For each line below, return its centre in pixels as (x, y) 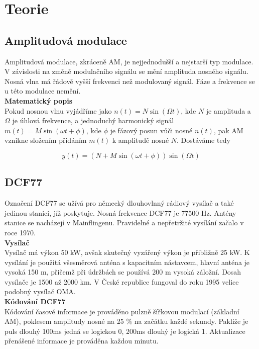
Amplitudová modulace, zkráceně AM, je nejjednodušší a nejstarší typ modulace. (129, 61)
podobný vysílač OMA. (40, 291)
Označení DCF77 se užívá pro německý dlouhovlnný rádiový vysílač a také (119, 203)
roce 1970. (20, 232)
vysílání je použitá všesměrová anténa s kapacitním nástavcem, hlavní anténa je (127, 262)
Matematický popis (38, 100)
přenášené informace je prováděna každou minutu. (82, 341)
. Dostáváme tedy (204, 140)
